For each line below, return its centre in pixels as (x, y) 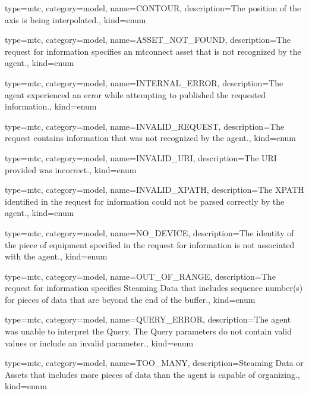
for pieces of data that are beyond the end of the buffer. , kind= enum (130, 299)
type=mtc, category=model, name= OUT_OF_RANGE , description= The (140, 276)
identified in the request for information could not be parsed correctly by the (145, 201)
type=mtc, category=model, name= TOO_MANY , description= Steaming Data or (154, 363)
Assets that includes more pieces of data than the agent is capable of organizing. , (152, 374)
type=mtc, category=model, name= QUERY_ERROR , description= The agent (148, 319)
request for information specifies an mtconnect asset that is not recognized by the (153, 51)
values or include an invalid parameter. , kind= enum (99, 343)
